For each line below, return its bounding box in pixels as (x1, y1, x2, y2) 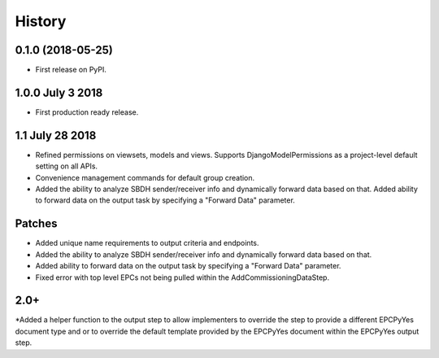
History (15, 12, 67, 30)
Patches (15, 216, 58, 231)
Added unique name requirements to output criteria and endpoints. (35, 238, 259, 248)
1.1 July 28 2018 (15, 129, 97, 142)
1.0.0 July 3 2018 (15, 85, 103, 99)
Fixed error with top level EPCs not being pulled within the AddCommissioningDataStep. (35, 273, 329, 282)
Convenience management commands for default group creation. (35, 172, 255, 182)
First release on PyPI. (35, 65, 107, 75)
